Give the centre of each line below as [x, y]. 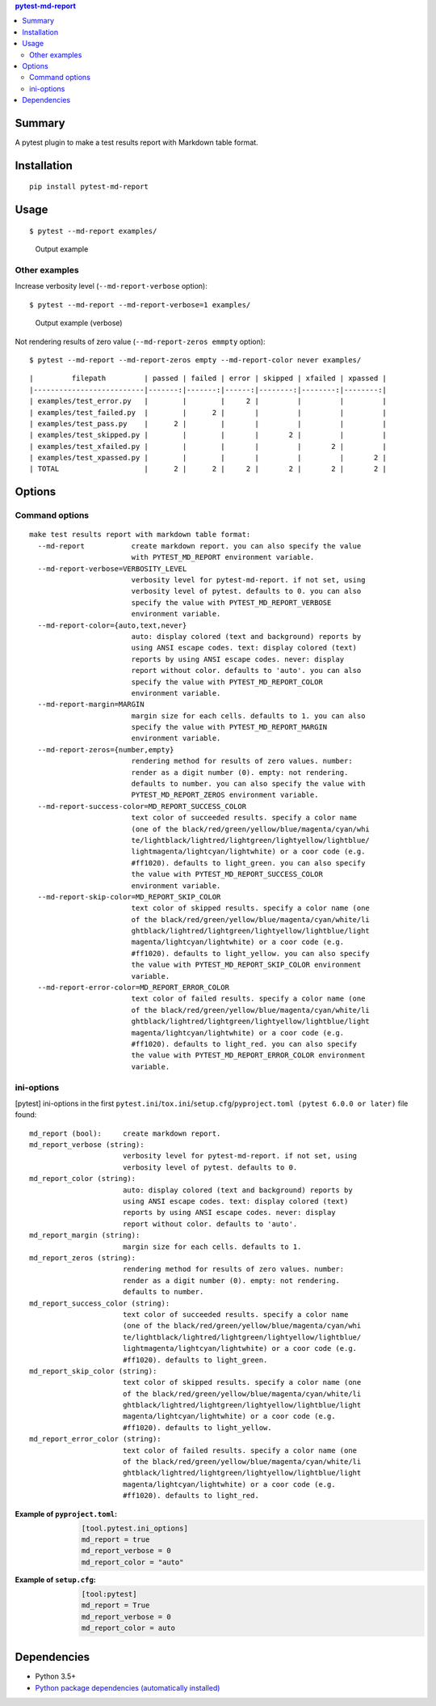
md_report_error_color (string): [95, 1439]
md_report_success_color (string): [100, 1303]
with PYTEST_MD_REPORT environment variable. [223, 557]
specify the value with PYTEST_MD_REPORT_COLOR [227, 682]
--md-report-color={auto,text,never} [112, 625]
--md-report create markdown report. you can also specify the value [199, 546]
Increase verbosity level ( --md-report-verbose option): [111, 286]
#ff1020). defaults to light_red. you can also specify [244, 1044]
